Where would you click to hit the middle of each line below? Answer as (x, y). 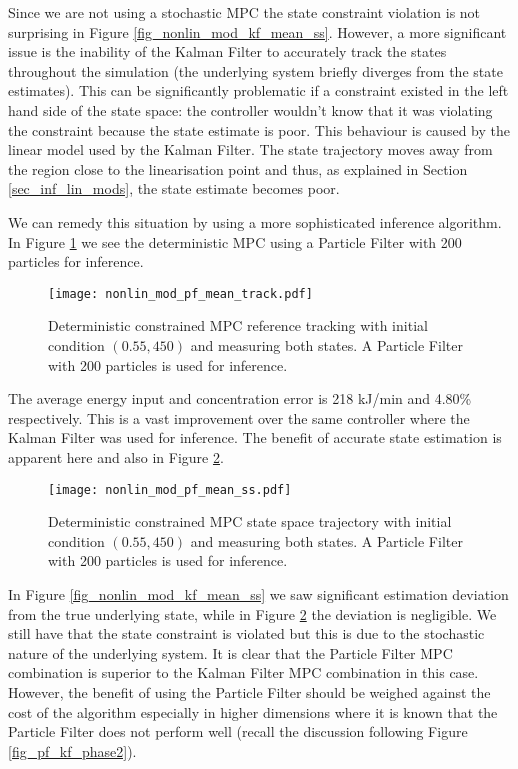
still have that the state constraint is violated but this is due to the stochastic (246, 633)
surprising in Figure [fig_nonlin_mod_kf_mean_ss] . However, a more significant (257, 31)
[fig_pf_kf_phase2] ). (72, 750)
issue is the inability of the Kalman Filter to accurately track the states (227, 51)
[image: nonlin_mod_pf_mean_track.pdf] (180, 293)
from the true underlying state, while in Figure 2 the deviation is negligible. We (252, 613)
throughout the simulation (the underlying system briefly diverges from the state (255, 70)
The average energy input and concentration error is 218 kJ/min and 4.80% (240, 398)
